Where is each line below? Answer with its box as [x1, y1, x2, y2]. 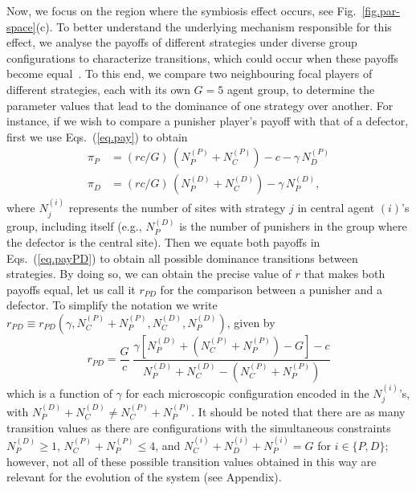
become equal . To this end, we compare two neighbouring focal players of [6, 65, 373, 82]
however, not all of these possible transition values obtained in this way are [6, 452, 377, 469]
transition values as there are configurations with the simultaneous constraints [6, 419, 391, 436]
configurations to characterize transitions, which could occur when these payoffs [6, 49, 398, 66]
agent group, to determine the [226, 80, 375, 97]
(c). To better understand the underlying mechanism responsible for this [35, 18, 392, 35]
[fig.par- [361, 2, 400, 18]
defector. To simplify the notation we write [6, 297, 218, 313]
